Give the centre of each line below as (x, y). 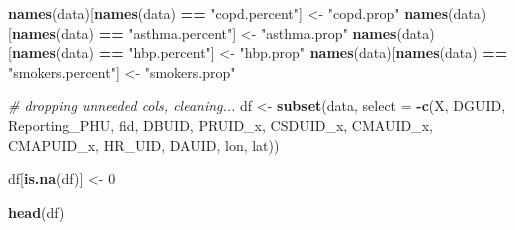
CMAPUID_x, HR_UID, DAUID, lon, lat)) (144, 144)
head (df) (36, 211)
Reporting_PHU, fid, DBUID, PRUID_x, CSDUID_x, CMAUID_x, (220, 124)
